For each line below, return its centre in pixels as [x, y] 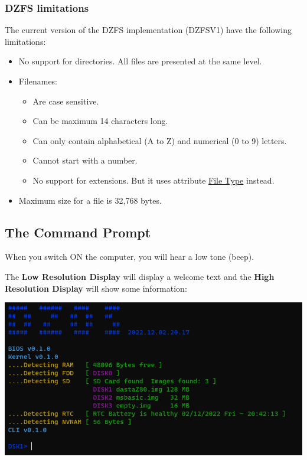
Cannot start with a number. [85, 160]
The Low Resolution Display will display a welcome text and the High [140, 276]
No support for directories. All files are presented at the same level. [140, 61]
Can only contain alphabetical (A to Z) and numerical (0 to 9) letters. [160, 140]
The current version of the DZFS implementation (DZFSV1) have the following [148, 30]
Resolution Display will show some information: [96, 288]
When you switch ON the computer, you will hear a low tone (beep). [130, 257]
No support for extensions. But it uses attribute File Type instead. [153, 180]
